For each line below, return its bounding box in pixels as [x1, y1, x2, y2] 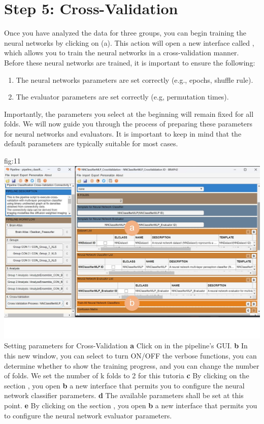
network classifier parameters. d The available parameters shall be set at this [4, 390, 244, 401]
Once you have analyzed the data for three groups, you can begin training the [4, 27, 247, 38]
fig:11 [4, 155, 21, 166]
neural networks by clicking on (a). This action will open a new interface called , [4, 37, 254, 48]
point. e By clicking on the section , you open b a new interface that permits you [4, 400, 257, 410]
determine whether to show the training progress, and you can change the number [4, 360, 259, 371]
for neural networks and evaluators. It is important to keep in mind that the [4, 128, 242, 139]
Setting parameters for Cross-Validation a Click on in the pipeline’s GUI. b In [4, 340, 248, 351]
